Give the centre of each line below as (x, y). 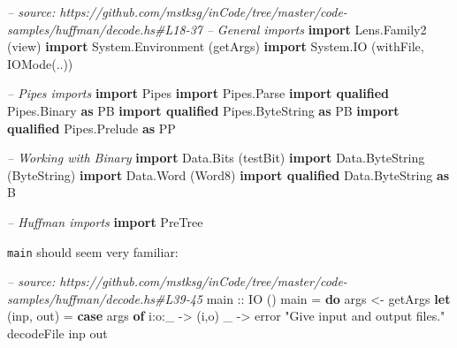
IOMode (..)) (40, 63)
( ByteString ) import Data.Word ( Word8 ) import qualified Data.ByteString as (228, 174)
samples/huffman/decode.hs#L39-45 (105, 298)
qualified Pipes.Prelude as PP (91, 128)
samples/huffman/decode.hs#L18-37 (105, 29)
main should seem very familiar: (93, 251)
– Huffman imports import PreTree (105, 221)
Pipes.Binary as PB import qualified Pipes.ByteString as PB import (203, 110)
